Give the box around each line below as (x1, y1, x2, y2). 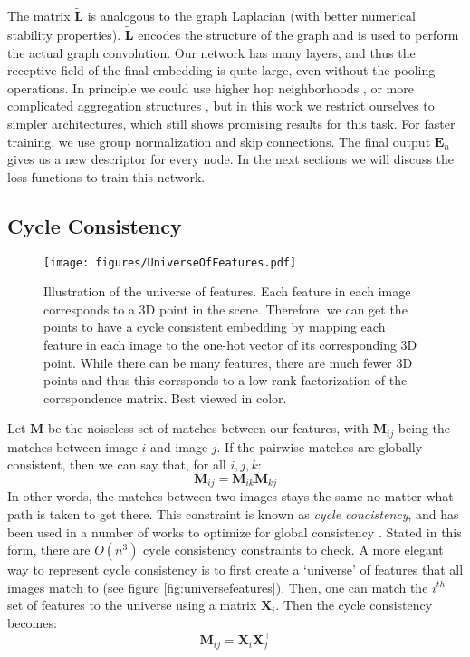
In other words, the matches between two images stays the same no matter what (7, 487, 454, 506)
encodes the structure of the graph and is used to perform (138, 25, 459, 44)
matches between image (7, 437, 138, 456)
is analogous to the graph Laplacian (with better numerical (87, 6, 416, 25)
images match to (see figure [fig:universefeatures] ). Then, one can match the (7, 577, 428, 596)
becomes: (7, 614, 57, 633)
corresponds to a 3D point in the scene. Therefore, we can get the (43, 299, 408, 318)
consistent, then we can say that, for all (7, 455, 226, 474)
